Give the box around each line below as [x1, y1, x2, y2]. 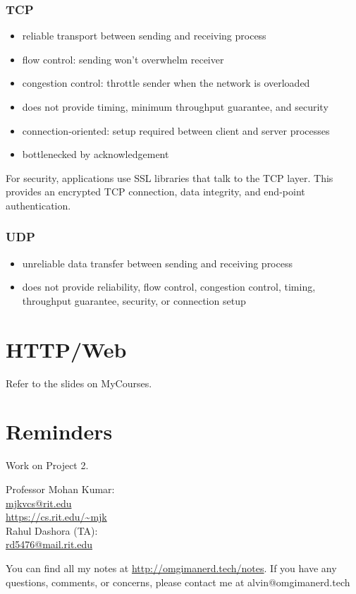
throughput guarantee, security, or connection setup [22, 293, 246, 308]
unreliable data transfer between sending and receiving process [22, 255, 293, 270]
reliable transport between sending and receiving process [22, 28, 266, 43]
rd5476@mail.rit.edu [6, 537, 93, 552]
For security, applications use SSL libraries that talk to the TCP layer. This [6, 170, 333, 185]
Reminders [6, 417, 113, 446]
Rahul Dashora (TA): [6, 523, 98, 538]
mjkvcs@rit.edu [6, 495, 72, 510]
